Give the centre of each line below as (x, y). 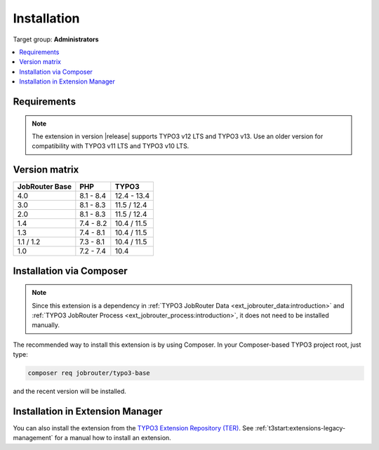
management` (33, 438)
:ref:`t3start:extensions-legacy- (300, 428)
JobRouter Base (44, 187)
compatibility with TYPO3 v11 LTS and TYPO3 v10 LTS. (111, 146)
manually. (46, 325)
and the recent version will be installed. (69, 391)
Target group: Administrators (56, 39)
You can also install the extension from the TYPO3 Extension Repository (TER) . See (133, 428)
